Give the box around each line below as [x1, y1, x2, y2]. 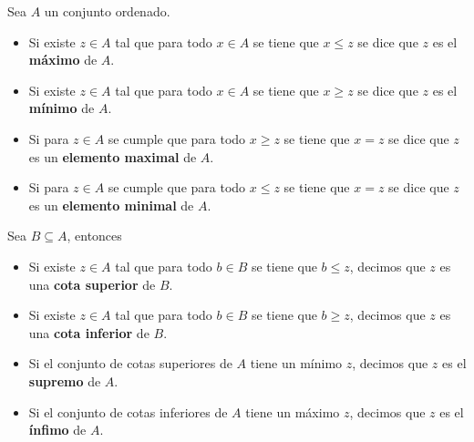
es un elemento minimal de [28, 195, 194, 214]
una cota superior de [28, 274, 156, 293]
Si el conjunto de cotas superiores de [28, 354, 232, 373]
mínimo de [28, 98, 95, 118]
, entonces [67, 226, 122, 245]
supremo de [28, 371, 101, 390]
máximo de [28, 50, 98, 69]
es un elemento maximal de [28, 147, 197, 166]
